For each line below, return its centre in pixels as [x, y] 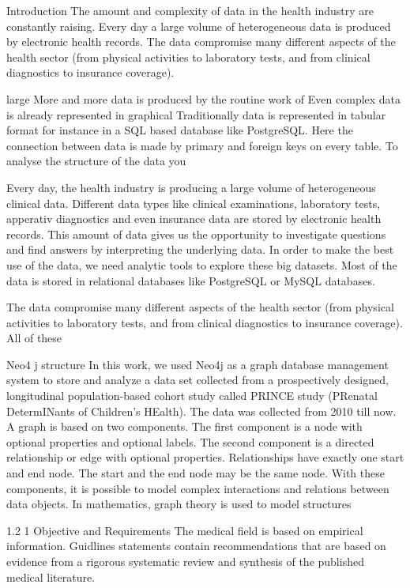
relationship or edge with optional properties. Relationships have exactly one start [205, 457]
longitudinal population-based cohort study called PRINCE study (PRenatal [192, 396]
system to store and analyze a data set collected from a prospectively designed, [197, 380]
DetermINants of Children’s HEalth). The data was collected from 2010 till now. [201, 411]
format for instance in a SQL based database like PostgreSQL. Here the [180, 130]
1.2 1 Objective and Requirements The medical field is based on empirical [185, 530]
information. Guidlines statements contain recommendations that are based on [196, 546]
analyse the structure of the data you [96, 161]
